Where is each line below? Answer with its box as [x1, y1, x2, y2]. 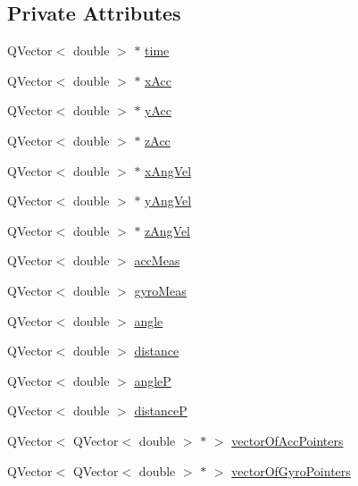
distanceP [134, 401, 187, 420]
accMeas [134, 251, 180, 270]
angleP [134, 371, 171, 390]
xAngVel [145, 161, 192, 180]
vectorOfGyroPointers [231, 461, 351, 480]
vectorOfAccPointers [231, 431, 344, 449]
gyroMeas [134, 281, 187, 299]
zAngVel [145, 221, 191, 239]
